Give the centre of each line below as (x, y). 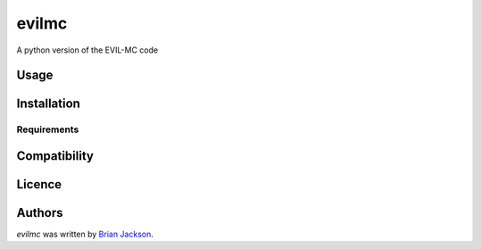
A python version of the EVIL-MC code (87, 50)
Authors (40, 213)
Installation (48, 104)
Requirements (48, 129)
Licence (39, 184)
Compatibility (55, 156)
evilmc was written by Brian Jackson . (85, 234)
